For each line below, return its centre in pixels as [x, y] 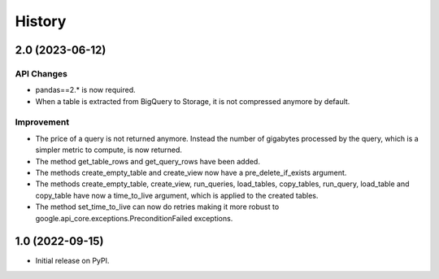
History [41, 21]
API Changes [41, 73]
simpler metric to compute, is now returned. [109, 150]
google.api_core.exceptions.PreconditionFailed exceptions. [134, 218]
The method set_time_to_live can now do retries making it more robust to [157, 207]
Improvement [42, 122]
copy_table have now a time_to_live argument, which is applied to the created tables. [177, 195]
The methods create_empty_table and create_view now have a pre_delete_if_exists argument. [191, 173]
